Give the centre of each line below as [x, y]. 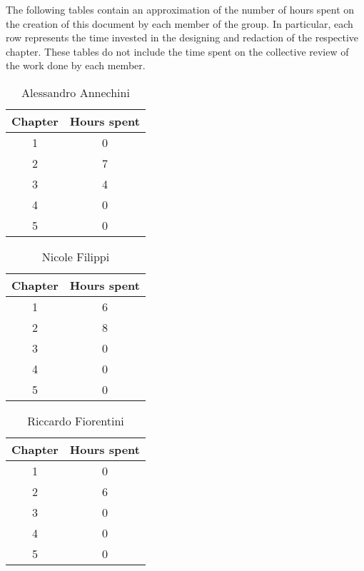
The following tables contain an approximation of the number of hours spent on [180, 9]
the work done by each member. [76, 65]
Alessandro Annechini [76, 92]
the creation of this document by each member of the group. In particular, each [180, 23]
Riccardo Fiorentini [76, 420]
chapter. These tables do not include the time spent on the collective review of [177, 51]
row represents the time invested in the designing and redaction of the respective [182, 37]
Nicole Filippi [76, 256]
